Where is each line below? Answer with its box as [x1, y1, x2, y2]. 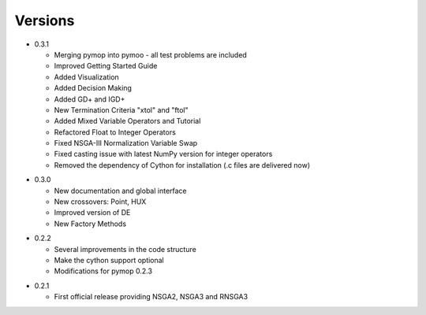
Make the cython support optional [54, 255, 165, 265]
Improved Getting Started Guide [54, 61, 158, 71]
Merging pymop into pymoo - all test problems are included [54, 50, 248, 59]
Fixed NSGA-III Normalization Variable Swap [54, 139, 198, 148]
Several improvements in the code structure [54, 244, 196, 254]
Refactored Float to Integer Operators [54, 127, 177, 137]
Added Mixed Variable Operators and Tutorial [54, 117, 201, 126]
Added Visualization [54, 72, 120, 82]
